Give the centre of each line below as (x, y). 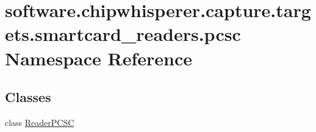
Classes (28, 97)
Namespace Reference (99, 58)
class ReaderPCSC (40, 122)
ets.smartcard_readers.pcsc (123, 34)
